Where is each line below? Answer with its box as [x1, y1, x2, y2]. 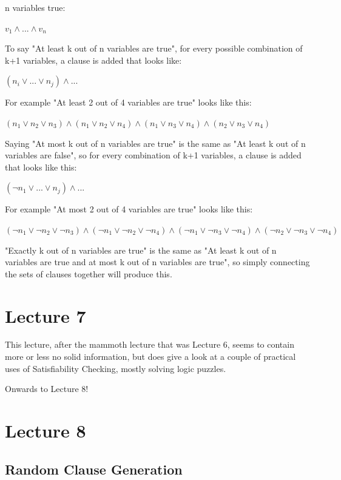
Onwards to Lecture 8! [5, 382, 89, 395]
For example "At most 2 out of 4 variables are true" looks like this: [5, 203, 253, 215]
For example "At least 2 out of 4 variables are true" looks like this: [5, 96, 252, 109]
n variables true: [5, 1, 66, 13]
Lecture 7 [5, 303, 86, 328]
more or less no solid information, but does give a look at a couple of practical [5, 350, 296, 363]
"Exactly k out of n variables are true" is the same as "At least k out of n [5, 243, 277, 256]
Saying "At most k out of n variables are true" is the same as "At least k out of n [5, 137, 306, 149]
